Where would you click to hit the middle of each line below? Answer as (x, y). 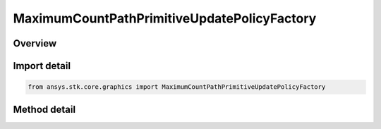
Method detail (44, 109)
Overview (35, 43)
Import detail (42, 66)
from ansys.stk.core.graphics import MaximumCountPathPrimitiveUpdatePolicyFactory (177, 87)
